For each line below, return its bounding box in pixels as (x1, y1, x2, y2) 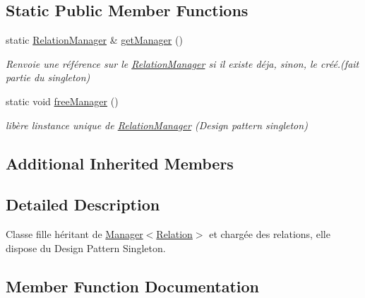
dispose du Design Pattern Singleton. (6, 240, 166, 255)
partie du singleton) (6, 70, 90, 85)
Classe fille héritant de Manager (6, 227, 143, 242)
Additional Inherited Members (6, 152, 234, 174)
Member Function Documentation (6, 275, 260, 297)
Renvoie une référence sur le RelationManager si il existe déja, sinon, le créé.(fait (6, 56, 359, 71)
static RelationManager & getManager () (6, 32, 183, 47)
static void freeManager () (6, 93, 119, 108)
